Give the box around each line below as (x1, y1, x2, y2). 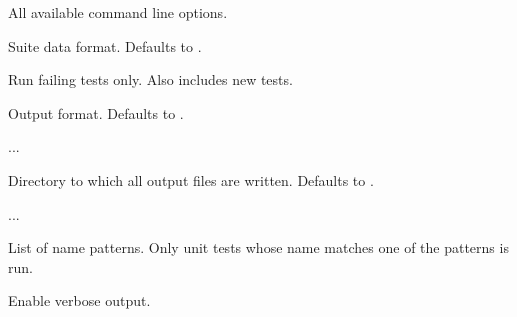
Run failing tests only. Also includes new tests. (8, 69, 293, 90)
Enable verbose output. (8, 290, 151, 311)
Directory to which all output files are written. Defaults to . (8, 169, 374, 190)
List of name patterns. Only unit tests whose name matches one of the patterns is (8, 237, 509, 258)
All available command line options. (8, 2, 228, 22)
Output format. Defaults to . (8, 102, 184, 123)
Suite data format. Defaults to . (8, 35, 202, 56)
